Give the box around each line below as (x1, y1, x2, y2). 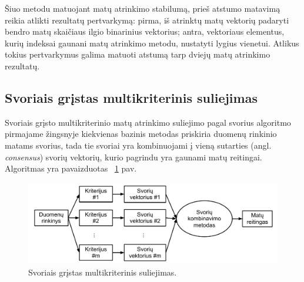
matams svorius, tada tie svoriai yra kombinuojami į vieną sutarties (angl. (5, 139, 272, 151)
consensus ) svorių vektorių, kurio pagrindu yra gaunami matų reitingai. (5, 150, 262, 163)
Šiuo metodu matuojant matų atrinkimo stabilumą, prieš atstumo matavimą (5, 2, 280, 14)
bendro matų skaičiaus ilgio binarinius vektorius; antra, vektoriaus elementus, (5, 25, 285, 38)
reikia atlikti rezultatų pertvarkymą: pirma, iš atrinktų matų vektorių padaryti (5, 14, 289, 26)
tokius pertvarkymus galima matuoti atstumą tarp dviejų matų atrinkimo (5, 48, 270, 61)
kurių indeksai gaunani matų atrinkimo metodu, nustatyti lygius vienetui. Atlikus (5, 36, 299, 49)
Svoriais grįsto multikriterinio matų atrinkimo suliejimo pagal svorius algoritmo (5, 116, 291, 128)
